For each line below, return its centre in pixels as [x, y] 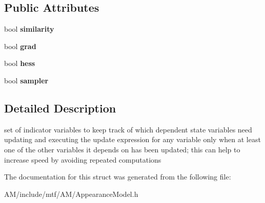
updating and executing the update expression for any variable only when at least [132, 139]
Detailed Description [60, 108]
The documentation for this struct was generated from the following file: [118, 177]
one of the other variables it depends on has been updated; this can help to [122, 149]
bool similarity [29, 29]
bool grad [20, 46]
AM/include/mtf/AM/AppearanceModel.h [71, 194]
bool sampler [26, 80]
